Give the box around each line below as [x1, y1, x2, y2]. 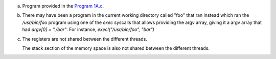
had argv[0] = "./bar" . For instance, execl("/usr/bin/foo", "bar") [22, 26, 154, 33]
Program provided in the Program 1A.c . [22, 3, 104, 9]
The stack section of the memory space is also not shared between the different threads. [22, 45, 210, 51]
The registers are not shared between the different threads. [22, 36, 148, 42]
